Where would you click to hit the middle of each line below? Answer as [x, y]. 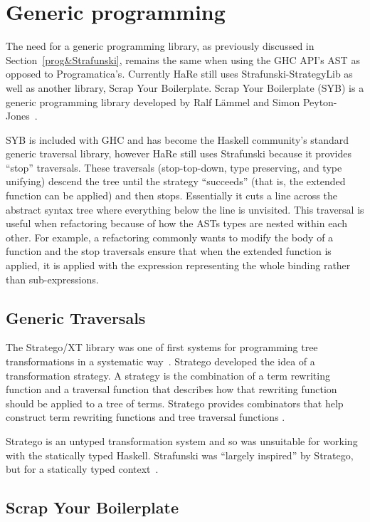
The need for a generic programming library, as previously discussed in [160, 46]
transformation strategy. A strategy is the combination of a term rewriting [168, 375]
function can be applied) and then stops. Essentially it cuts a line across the [171, 195]
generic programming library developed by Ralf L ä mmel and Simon [153, 101]
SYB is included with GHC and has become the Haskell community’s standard [178, 139]
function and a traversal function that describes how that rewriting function [171, 389]
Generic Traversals [76, 317]
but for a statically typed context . [82, 469]
